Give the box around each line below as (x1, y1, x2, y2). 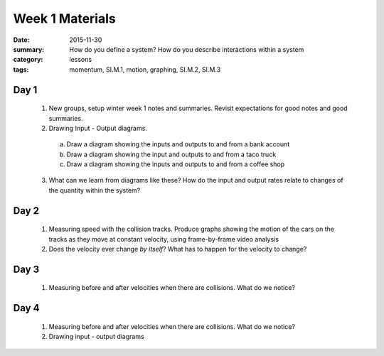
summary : (13, 45, 45, 53)
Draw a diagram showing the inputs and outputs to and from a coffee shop (66, 160, 285, 168)
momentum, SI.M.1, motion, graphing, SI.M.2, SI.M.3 (69, 65, 221, 74)
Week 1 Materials (13, 11, 117, 26)
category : (13, 55, 43, 64)
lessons (69, 55, 92, 64)
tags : (13, 65, 29, 74)
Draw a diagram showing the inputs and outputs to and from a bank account (66, 140, 290, 149)
